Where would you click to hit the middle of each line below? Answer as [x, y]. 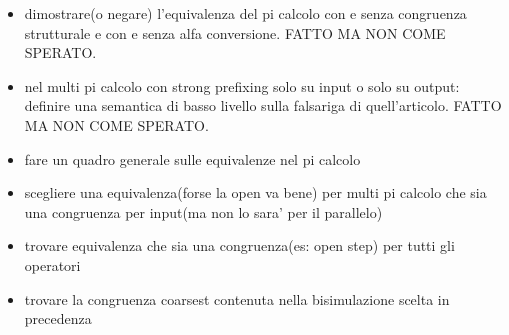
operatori [52, 264]
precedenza [58, 318]
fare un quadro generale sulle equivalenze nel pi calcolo [192, 158]
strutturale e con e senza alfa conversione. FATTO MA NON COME [235, 32]
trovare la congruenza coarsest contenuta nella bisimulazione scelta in [237, 298]
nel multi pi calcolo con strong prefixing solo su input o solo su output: [242, 85]
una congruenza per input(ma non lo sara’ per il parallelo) [203, 211]
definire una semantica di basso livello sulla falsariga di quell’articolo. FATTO [263, 105]
